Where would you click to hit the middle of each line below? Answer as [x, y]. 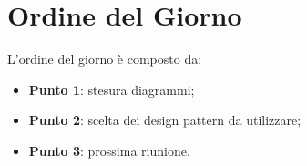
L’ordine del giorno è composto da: [105, 59]
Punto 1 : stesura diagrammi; [112, 89]
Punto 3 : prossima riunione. [109, 150]
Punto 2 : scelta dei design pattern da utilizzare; [165, 120]
